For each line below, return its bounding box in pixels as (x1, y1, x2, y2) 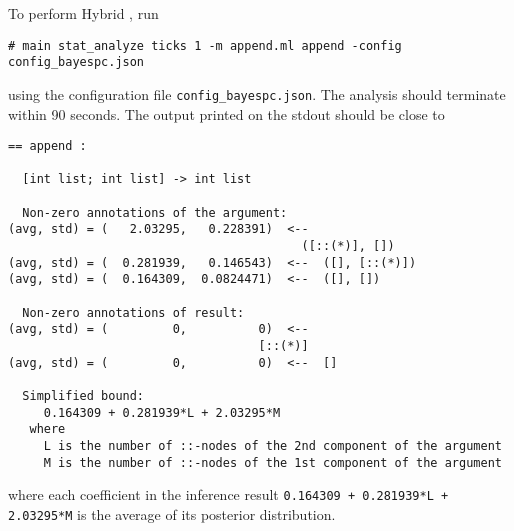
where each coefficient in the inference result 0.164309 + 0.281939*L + (8, 484, 449, 505)
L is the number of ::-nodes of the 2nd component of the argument (43, 438, 502, 453)
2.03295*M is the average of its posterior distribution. (8, 503, 336, 524)
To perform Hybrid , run (8, 3, 159, 23)
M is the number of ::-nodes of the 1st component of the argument (43, 455, 502, 470)
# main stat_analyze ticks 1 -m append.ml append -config (8, 38, 402, 53)
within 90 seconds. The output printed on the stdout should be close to (8, 103, 445, 124)
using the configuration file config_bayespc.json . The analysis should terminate (8, 83, 506, 104)
